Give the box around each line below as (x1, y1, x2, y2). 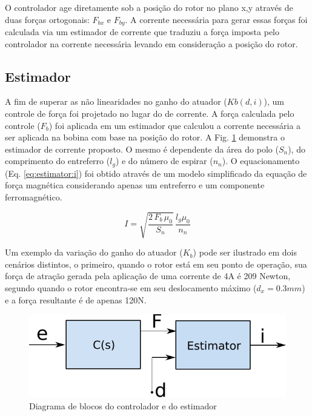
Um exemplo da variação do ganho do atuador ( (5, 246, 183, 259)
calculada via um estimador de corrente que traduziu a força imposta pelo (5, 25, 280, 38)
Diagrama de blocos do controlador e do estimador (29, 399, 217, 412)
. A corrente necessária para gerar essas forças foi (125, 13, 308, 25)
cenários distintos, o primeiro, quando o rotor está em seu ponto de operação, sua (5, 257, 307, 270)
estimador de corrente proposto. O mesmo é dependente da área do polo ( (5, 142, 279, 155)
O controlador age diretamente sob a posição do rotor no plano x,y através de (5, 1, 293, 13)
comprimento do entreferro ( (5, 154, 110, 167)
